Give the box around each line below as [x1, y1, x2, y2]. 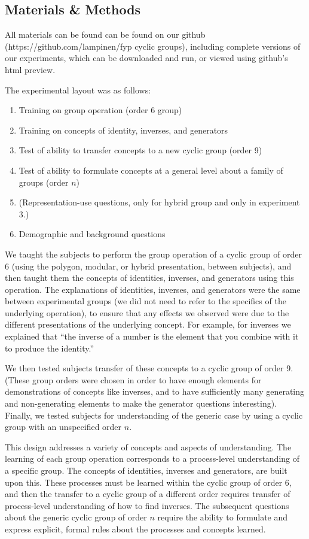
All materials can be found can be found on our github [5, 28, 206, 41]
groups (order [19, 175, 69, 188]
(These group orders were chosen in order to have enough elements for [5, 373, 262, 386]
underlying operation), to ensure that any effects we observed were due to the [5, 306, 289, 319]
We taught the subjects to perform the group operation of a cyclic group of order [5, 247, 302, 260]
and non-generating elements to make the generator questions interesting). [5, 397, 277, 410]
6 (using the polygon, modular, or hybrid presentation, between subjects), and [5, 259, 292, 272]
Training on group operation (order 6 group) [19, 104, 182, 116]
